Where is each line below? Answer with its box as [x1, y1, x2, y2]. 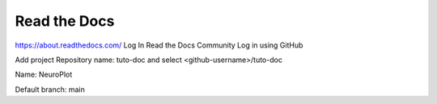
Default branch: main [15, 85, 85, 94]
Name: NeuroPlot [15, 69, 73, 80]
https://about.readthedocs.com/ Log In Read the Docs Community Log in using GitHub [15, 40, 303, 50]
